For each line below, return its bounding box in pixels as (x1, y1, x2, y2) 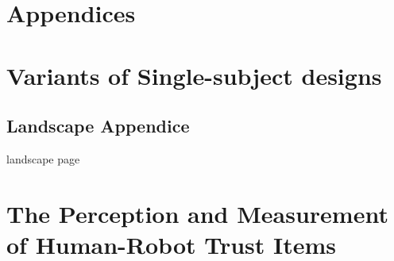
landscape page (6, 150, 80, 167)
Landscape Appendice (6, 113, 190, 138)
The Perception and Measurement (6, 197, 388, 229)
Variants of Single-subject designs (6, 59, 382, 91)
